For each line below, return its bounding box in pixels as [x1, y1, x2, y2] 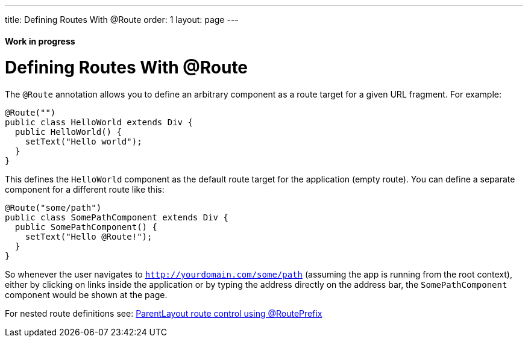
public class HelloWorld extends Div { [5, 117, 193, 128]
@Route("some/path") [5, 203, 102, 213]
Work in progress [5, 36, 75, 46]
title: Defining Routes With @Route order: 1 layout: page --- [5, 14, 239, 25]
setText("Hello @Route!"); [25, 232, 152, 242]
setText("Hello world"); [25, 137, 142, 147]
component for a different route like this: [5, 184, 165, 195]
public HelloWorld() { [14, 127, 122, 137]
